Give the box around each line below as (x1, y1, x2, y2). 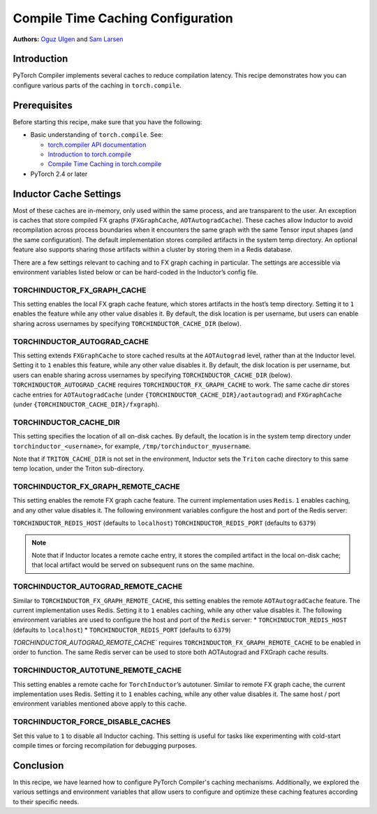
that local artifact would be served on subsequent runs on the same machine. (31, 561, 255, 569)
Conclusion (13, 760, 64, 771)
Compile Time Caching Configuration (13, 10, 234, 26)
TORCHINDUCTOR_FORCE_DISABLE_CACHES (13, 717, 171, 727)
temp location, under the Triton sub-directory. (13, 464, 145, 473)
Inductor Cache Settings (13, 188, 121, 200)
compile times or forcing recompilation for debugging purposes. (13, 741, 198, 750)
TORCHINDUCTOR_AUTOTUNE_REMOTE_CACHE (13, 665, 182, 675)
